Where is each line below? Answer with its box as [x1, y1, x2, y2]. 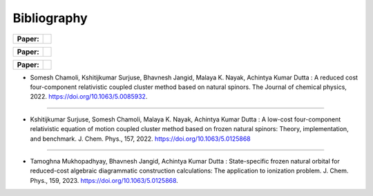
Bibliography [12, 10, 88, 26]
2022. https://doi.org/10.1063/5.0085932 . [30, 92, 148, 101]
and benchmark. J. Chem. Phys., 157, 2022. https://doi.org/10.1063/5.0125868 [30, 135, 251, 143]
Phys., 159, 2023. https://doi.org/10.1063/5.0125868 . [30, 176, 179, 184]
